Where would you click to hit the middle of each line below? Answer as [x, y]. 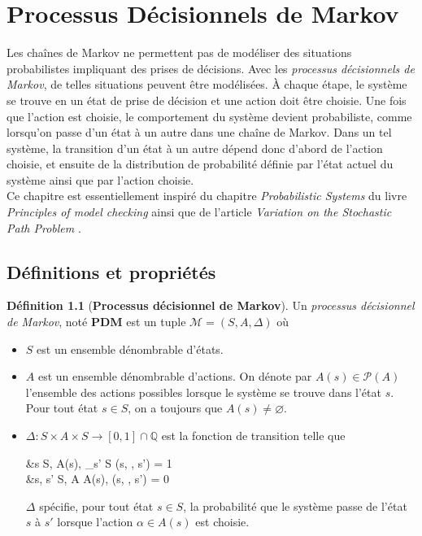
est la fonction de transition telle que [253, 436]
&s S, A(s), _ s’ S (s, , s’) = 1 [99, 462]
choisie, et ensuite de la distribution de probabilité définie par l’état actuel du [200, 164]
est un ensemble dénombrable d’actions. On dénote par [175, 376]
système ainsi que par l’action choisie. [100, 179]
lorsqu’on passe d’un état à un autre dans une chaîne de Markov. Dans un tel [199, 132]
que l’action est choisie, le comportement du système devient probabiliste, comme [209, 116]
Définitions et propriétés [111, 271]
